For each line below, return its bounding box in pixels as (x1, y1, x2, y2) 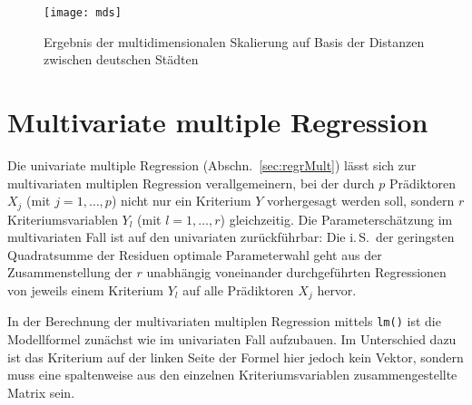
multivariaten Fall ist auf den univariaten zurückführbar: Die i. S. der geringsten (7, 227, 455, 246)
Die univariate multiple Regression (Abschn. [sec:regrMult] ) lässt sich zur (7, 155, 417, 174)
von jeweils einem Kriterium (7, 280, 164, 299)
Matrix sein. (7, 382, 75, 401)
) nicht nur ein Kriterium (111, 191, 251, 210)
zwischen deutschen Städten (44, 50, 199, 69)
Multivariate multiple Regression (7, 103, 428, 140)
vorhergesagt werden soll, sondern (267, 191, 455, 210)
